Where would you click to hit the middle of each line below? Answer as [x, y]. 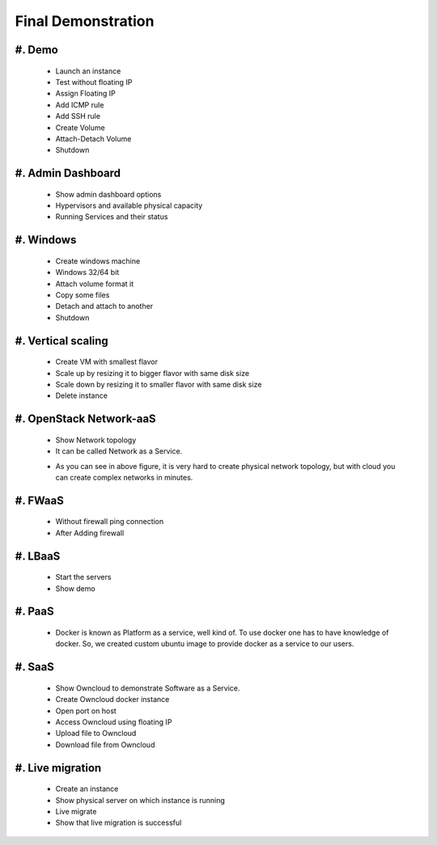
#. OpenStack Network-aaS [86, 419]
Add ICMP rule [80, 104]
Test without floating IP [94, 82]
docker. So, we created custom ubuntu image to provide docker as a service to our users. [205, 644]
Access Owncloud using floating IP [114, 722]
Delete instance [82, 395]
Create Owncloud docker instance [112, 699]
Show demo [76, 588]
